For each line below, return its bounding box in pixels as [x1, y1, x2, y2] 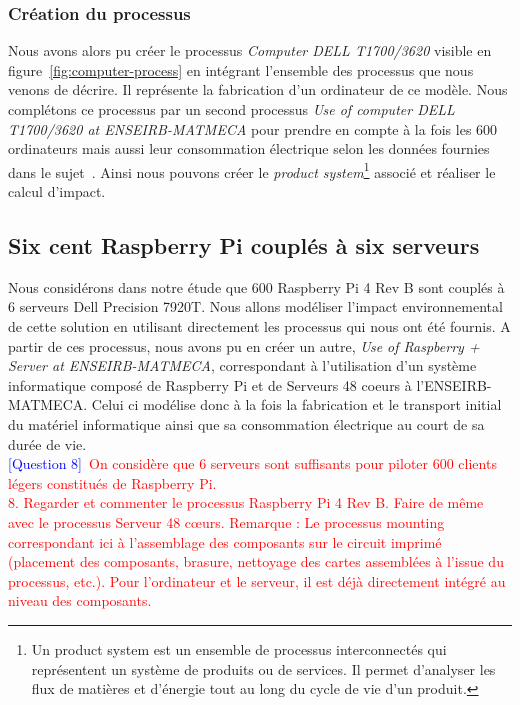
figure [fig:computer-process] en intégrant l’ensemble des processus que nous [8, 59, 474, 80]
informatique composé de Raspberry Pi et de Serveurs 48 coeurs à [8, 374, 412, 395]
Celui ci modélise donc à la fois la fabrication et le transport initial [91, 394, 502, 415]
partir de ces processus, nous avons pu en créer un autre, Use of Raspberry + [8, 335, 480, 356]
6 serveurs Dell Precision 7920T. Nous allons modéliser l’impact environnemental [8, 296, 503, 317]
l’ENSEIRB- [416, 374, 492, 395]
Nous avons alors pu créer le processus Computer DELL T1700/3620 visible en [8, 40, 492, 61]
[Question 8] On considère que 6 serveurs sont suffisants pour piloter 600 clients [8, 453, 497, 474]
